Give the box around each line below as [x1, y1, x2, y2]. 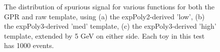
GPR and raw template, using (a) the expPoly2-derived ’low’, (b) [4, 11, 205, 21]
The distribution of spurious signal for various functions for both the [4, 1, 214, 11]
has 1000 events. [4, 40, 54, 51]
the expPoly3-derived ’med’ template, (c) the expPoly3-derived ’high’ [4, 21, 216, 31]
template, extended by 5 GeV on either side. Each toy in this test [4, 30, 205, 41]
